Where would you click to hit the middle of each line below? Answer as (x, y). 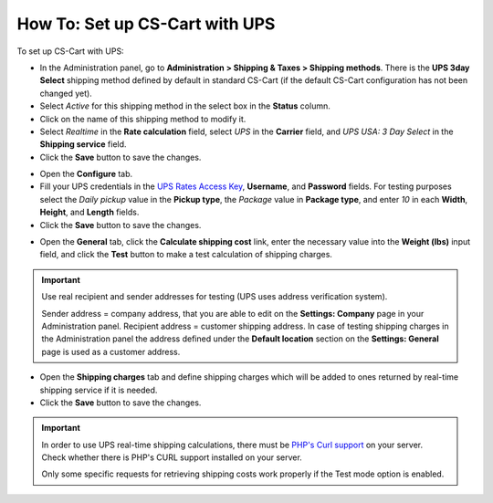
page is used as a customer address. (111, 351)
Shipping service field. (83, 144)
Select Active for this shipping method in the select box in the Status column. (185, 106)
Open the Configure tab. (86, 174)
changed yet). (66, 93)
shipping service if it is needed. (99, 390)
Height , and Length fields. (89, 212)
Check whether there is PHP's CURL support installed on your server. (172, 457)
